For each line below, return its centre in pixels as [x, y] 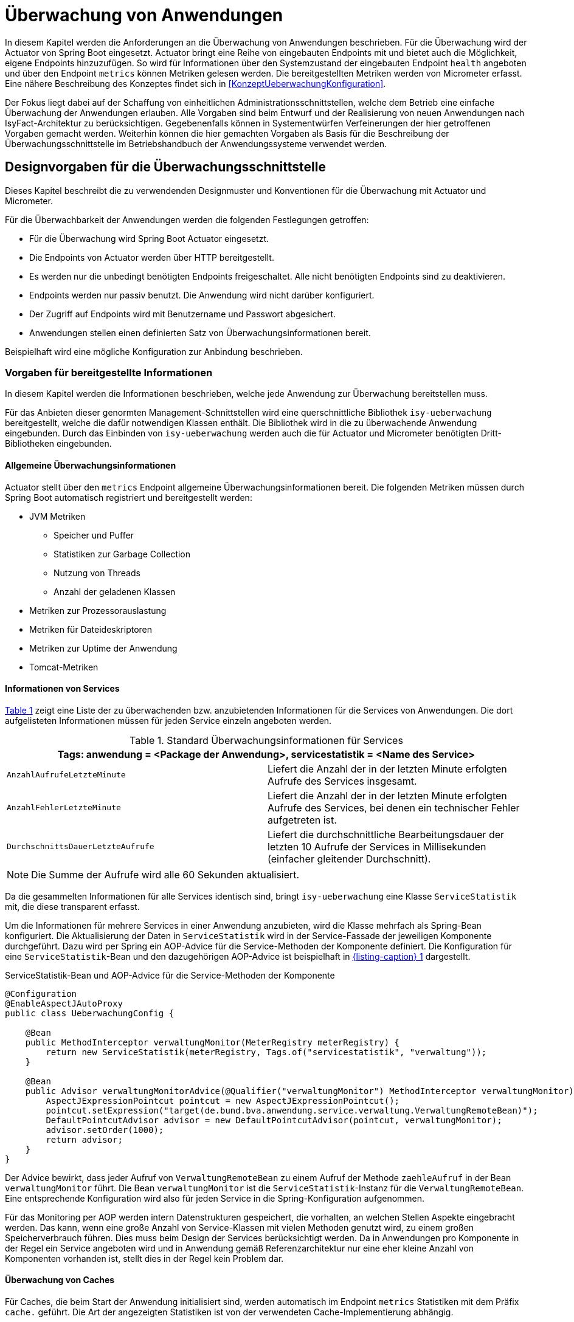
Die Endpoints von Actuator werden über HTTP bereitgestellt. [152, 257]
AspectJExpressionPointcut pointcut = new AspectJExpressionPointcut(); [223, 1100]
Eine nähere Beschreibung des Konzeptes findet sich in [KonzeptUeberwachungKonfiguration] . [195, 83]
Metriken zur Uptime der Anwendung [103, 648]
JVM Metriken [57, 516]
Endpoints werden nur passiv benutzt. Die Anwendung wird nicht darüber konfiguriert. [202, 295]
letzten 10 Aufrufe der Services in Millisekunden [377, 846]
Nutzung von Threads [97, 573]
